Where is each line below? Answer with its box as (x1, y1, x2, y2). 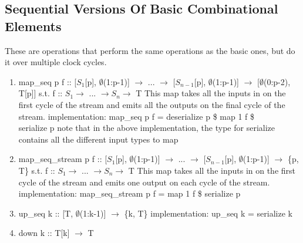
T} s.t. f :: (18, 164, 55, 176)
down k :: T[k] (18, 227, 70, 239)
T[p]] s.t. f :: (18, 87, 63, 99)
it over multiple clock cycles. (5, 56, 107, 68)
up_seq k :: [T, (18, 207, 73, 219)
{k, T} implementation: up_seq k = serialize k (124, 207, 292, 219)
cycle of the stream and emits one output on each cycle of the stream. (18, 176, 270, 188)
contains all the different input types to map (18, 133, 179, 145)
